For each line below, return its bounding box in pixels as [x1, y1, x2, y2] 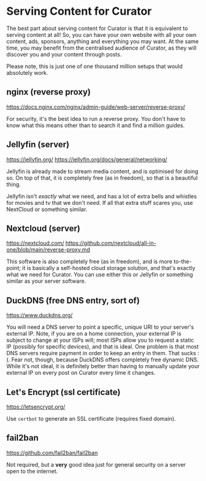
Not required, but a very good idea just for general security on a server [6, 461, 186, 468]
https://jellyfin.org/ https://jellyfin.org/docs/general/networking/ [6, 155, 167, 163]
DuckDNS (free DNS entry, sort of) [6, 295, 140, 306]
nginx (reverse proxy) [6, 87, 91, 98]
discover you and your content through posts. [6, 50, 122, 58]
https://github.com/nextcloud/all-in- [65, 239, 156, 247]
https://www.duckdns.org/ [6, 312, 73, 319]
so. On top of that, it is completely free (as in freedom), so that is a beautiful [6, 174, 198, 182]
